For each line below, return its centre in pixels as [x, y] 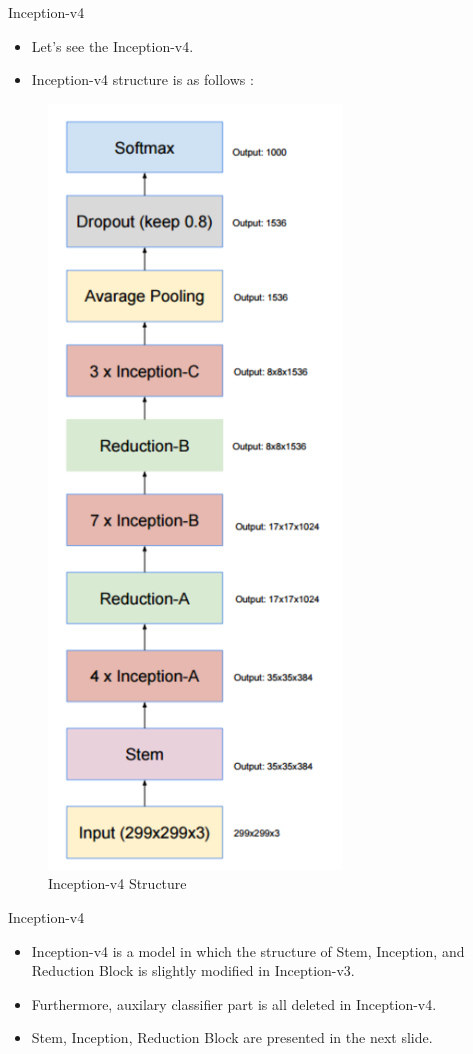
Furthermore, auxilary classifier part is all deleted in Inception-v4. [234, 1003]
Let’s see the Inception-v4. [112, 45]
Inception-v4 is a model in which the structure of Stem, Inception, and [248, 950]
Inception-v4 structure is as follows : [142, 79]
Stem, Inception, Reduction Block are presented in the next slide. [232, 1037]
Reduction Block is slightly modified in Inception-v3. [193, 970]
